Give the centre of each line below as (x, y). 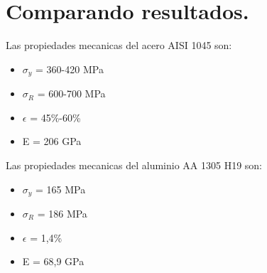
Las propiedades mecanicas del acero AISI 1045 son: (119, 45)
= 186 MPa (62, 213)
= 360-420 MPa (70, 69)
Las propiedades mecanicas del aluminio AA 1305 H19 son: (134, 165)
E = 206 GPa (52, 141)
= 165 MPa (61, 189)
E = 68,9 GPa (53, 261)
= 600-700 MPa (71, 93)
